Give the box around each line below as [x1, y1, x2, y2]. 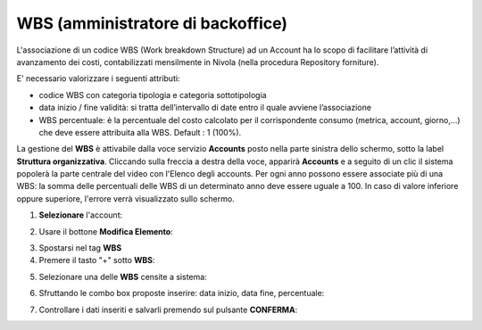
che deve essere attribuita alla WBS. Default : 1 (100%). [38, 127, 242, 137]
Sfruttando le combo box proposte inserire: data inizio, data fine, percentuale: [38, 288, 325, 299]
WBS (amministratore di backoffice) [16, 13, 288, 33]
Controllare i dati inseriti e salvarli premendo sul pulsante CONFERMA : [38, 304, 298, 315]
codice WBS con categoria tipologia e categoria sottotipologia [38, 89, 267, 100]
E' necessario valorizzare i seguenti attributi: [16, 73, 180, 84]
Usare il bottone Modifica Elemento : [38, 226, 173, 236]
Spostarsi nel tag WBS [38, 243, 122, 253]
